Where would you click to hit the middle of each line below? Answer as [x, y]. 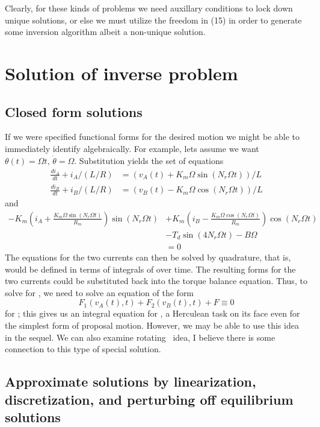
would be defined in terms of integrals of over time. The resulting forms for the [150, 269]
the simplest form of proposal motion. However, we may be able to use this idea [152, 325]
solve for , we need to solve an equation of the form [100, 292]
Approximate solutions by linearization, [131, 381]
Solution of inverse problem [122, 73]
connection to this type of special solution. [83, 349]
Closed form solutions [74, 111]
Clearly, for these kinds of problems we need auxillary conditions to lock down [149, 8]
